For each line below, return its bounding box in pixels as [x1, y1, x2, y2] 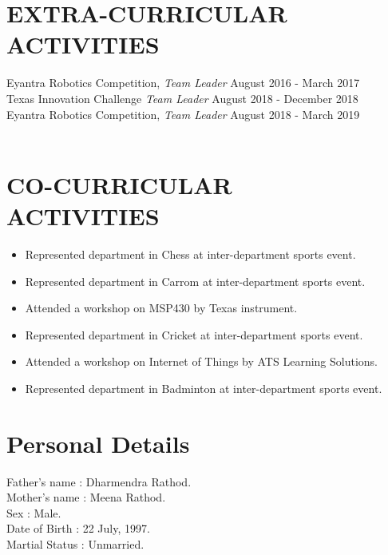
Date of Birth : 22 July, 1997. [6, 520, 150, 537]
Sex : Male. [6, 504, 61, 521]
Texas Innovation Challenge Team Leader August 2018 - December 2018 [6, 89, 358, 106]
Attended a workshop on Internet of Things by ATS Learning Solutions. [25, 353, 378, 370]
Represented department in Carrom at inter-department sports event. [25, 272, 366, 289]
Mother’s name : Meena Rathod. [6, 489, 166, 505]
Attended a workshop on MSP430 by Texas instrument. [25, 299, 298, 316]
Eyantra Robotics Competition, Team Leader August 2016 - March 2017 [6, 74, 360, 91]
